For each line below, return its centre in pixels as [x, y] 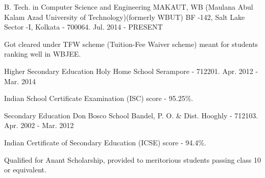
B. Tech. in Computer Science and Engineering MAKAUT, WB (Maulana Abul [129, 7]
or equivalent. [25, 170]
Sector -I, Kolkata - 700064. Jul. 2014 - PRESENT [83, 27]
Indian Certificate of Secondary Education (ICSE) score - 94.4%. [105, 142]
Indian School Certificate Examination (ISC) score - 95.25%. [99, 98]
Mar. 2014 [20, 81]
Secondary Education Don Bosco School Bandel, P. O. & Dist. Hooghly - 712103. [131, 115]
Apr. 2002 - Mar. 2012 [39, 125]
